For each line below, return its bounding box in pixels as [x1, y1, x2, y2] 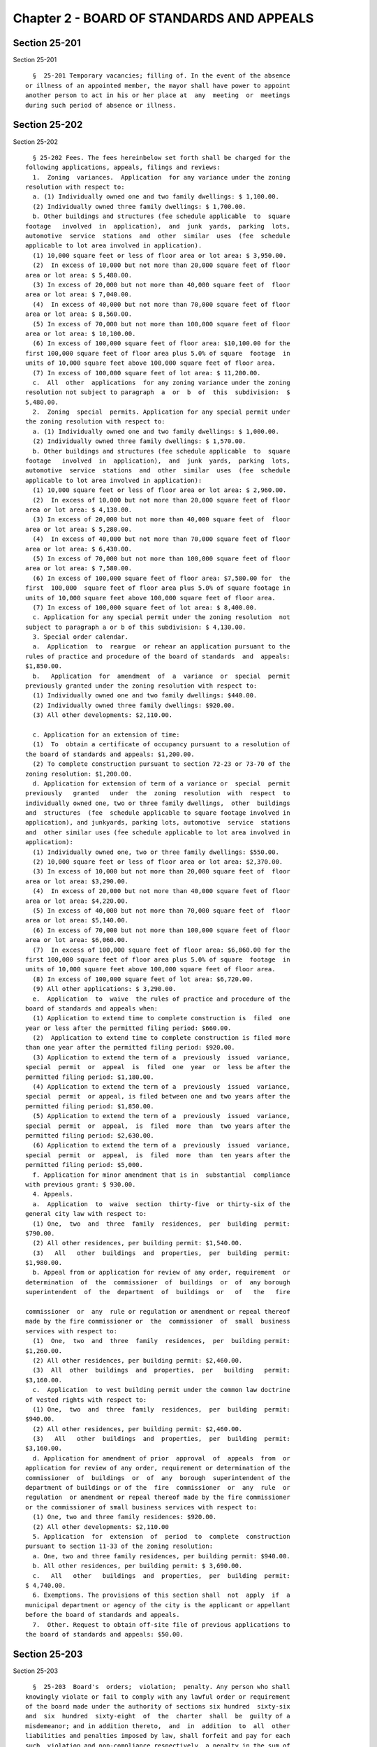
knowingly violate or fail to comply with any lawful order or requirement [25, 1692, 290, 1701]
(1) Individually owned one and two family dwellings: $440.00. [32, 692, 258, 699]
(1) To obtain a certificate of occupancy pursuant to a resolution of [32, 741, 290, 748]
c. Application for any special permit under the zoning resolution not [32, 614, 290, 621]
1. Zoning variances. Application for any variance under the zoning [32, 173, 290, 181]
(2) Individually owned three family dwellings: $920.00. [32, 701, 235, 709]
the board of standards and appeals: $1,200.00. [25, 750, 195, 758]
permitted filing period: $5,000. [25, 1161, 143, 1169]
